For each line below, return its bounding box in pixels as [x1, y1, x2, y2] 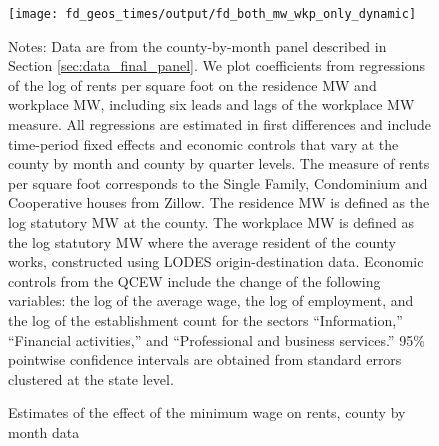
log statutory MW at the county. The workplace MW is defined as [8, 212, 414, 232]
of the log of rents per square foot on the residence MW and [8, 74, 377, 95]
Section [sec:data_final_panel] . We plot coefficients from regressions [8, 55, 425, 76]
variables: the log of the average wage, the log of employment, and [8, 290, 414, 311]
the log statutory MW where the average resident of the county [8, 231, 397, 252]
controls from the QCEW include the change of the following [8, 270, 381, 291]
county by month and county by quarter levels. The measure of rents [8, 153, 430, 174]
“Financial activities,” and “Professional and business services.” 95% [8, 329, 425, 350]
